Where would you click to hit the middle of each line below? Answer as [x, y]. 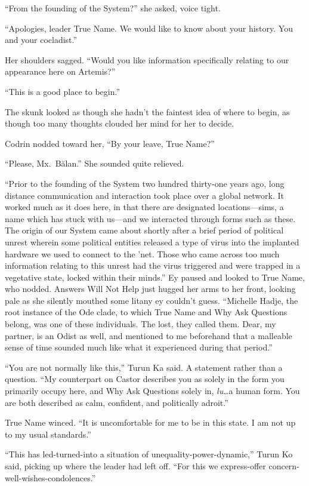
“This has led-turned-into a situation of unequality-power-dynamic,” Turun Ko [149, 454]
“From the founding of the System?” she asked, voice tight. [113, 8]
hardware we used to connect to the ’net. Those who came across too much [142, 253]
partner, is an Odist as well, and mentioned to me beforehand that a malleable [149, 335]
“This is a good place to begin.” [63, 91]
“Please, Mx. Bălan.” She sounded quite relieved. [95, 163]
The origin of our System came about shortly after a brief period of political [144, 230]
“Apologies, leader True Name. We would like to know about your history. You [149, 28]
